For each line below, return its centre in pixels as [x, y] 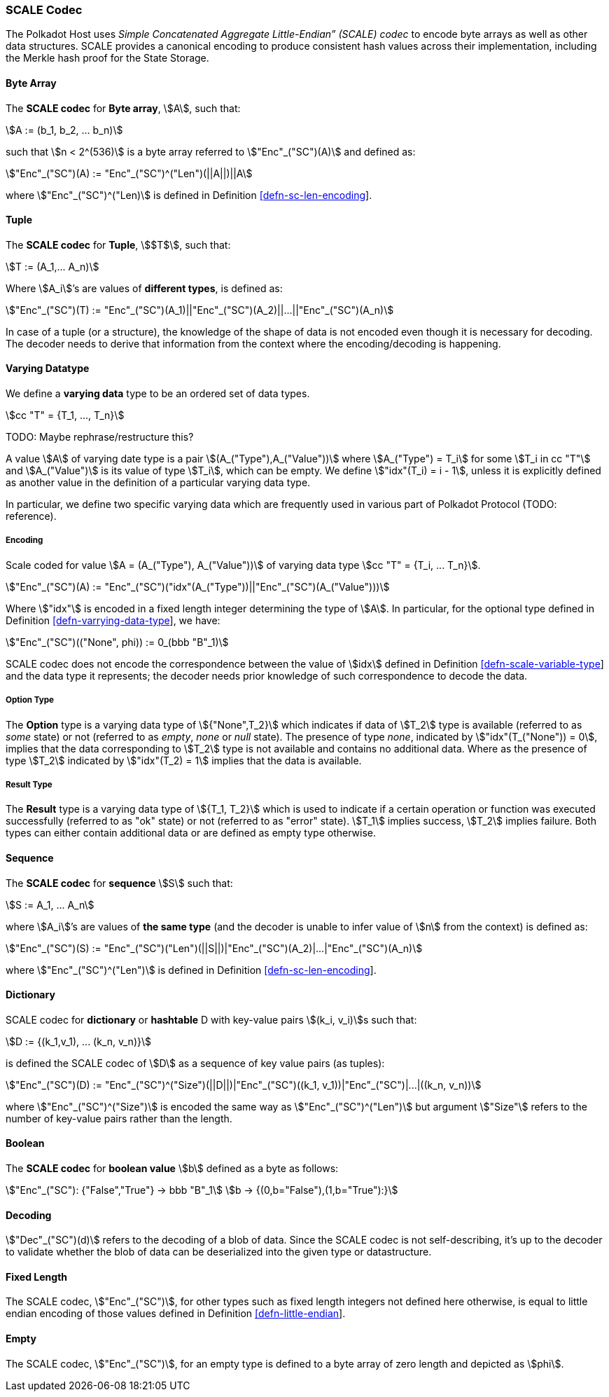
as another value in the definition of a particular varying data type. [158, 483]
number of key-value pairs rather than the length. [119, 1118]
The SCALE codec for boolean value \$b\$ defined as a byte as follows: [172, 1169]
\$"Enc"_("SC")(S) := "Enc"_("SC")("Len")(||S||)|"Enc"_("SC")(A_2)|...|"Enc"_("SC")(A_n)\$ [214, 948]
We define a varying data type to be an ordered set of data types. [158, 394]
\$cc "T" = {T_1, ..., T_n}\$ [65, 415]
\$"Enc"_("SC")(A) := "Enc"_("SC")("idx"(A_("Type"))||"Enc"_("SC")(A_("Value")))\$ [198, 586]
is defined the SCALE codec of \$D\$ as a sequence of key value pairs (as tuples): [195, 1063]
